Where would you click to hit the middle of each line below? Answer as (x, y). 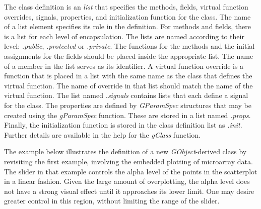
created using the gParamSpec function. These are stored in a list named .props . (127, 115)
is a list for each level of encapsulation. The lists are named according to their (124, 36)
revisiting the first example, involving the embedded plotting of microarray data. (128, 161)
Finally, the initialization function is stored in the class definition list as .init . (123, 125)
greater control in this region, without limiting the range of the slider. (112, 201)
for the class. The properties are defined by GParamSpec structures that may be (128, 105)
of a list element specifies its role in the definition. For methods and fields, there (127, 26)
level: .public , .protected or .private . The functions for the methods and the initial (129, 46)
